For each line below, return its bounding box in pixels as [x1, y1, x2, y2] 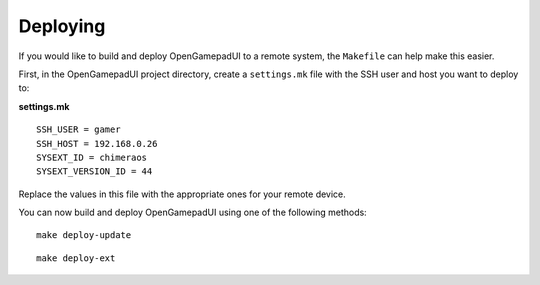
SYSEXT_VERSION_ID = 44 [36, 166, 153, 177]
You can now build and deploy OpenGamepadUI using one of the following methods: [18, 206, 367, 219]
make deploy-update [36, 230, 132, 241]
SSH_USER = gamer [36, 124, 121, 135]
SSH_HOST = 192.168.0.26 [36, 138, 158, 149]
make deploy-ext [36, 252, 116, 264]
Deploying [18, 15, 106, 37]
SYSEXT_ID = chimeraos [36, 151, 148, 163]
